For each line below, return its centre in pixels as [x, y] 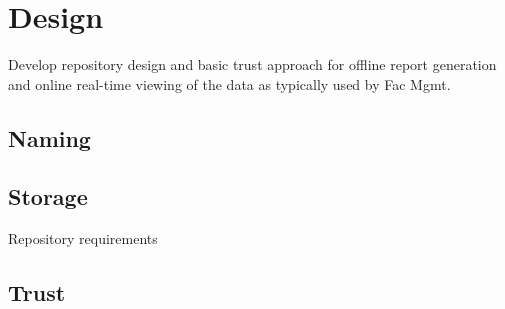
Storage [48, 196]
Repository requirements [83, 238]
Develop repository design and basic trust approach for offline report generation [252, 64]
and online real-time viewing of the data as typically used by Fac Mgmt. [229, 83]
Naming [49, 137]
